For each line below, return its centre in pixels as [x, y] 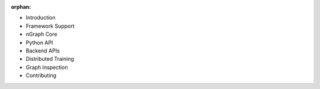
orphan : [21, 7]
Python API [39, 42]
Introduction [41, 18]
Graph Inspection [47, 67]
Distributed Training [50, 59]
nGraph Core [41, 34]
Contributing [41, 75]
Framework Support [50, 26]
